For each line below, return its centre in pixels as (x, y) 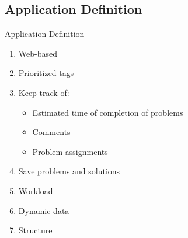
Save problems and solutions (69, 171)
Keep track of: (44, 92)
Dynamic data (44, 210)
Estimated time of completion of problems (108, 112)
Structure (35, 230)
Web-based (38, 53)
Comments (51, 132)
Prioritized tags (46, 73)
